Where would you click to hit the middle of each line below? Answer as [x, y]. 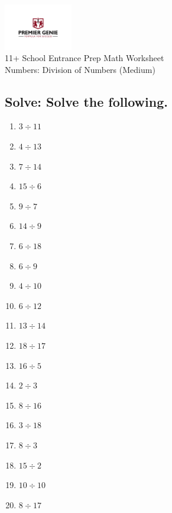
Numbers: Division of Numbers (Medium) [80, 69]
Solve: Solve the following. [86, 101]
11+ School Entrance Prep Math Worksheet [85, 58]
